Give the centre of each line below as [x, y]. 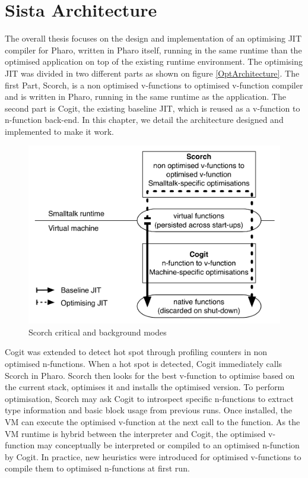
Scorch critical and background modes [98, 332]
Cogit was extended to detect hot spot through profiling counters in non [136, 352]
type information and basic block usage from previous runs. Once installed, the [148, 410]
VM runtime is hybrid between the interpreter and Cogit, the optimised [135, 433]
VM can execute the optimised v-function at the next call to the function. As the [153, 421]
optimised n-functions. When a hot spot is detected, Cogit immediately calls [144, 363]
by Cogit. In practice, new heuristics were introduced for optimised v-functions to [153, 456]
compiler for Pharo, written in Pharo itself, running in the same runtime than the [153, 50]
